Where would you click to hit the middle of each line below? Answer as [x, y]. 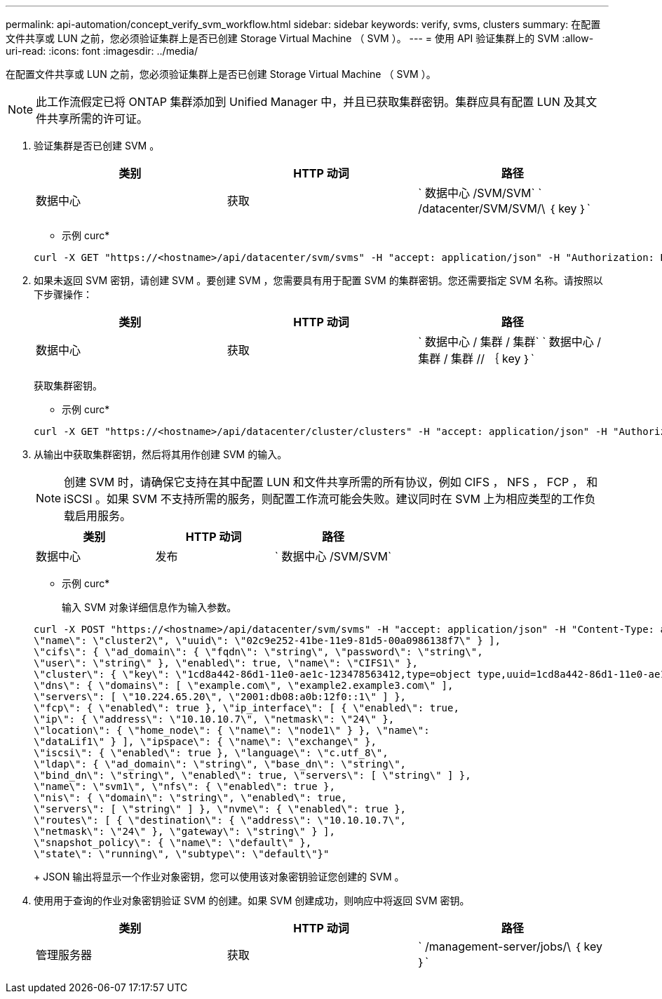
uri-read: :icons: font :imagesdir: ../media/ [102, 51]
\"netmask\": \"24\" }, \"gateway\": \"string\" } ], [184, 831]
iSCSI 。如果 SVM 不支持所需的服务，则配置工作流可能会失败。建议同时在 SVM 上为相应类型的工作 [324, 499]
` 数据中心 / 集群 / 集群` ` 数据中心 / [510, 342]
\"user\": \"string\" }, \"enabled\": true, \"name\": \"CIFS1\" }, [226, 663]
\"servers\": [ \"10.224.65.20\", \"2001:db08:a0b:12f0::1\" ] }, [220, 697]
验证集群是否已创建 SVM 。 [97, 146]
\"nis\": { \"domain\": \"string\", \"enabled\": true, [190, 798]
